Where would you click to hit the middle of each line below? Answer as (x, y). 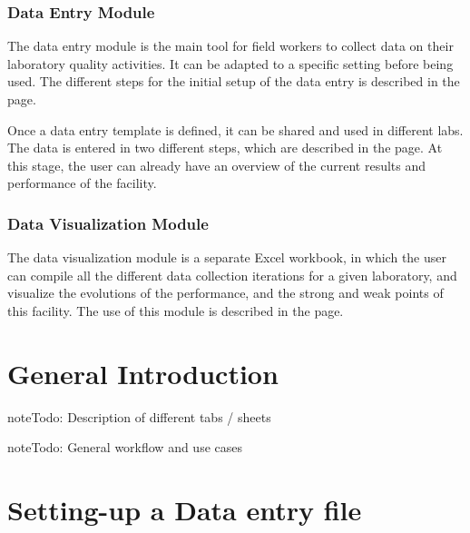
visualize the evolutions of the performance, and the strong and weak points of (225, 293)
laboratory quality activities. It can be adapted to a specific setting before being (230, 63)
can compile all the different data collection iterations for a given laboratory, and (232, 275)
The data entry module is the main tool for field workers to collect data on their (230, 46)
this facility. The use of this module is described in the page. (176, 310)
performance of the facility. (82, 183)
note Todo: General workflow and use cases (125, 447)
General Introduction (143, 373)
